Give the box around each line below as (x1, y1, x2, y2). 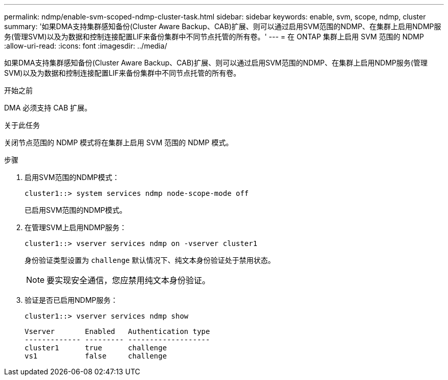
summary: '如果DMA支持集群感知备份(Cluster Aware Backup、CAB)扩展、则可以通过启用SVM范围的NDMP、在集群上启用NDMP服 (4, 22, 441, 31)
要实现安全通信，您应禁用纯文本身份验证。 (47, 275, 211, 285)
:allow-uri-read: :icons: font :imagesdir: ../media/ (4, 41, 167, 50)
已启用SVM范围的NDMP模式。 (25, 206, 127, 214)
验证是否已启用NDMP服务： (25, 296, 118, 304)
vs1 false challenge (25, 352, 167, 360)
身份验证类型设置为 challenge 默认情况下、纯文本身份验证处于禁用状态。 (25, 256, 275, 264)
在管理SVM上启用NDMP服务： (25, 223, 127, 232)
